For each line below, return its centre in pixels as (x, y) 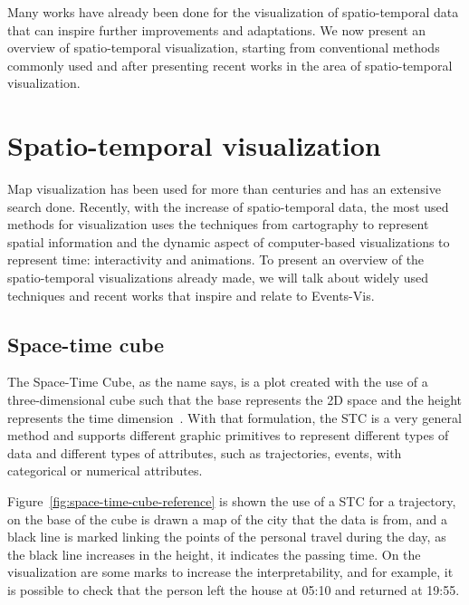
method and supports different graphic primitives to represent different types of (228, 435)
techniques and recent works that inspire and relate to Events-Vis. (191, 295)
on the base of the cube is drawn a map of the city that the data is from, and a (228, 519)
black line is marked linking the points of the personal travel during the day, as (227, 537)
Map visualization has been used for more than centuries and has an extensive (224, 189)
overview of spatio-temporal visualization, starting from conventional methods (224, 48)
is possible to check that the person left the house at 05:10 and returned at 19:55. (234, 589)
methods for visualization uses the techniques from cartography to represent (218, 224)
